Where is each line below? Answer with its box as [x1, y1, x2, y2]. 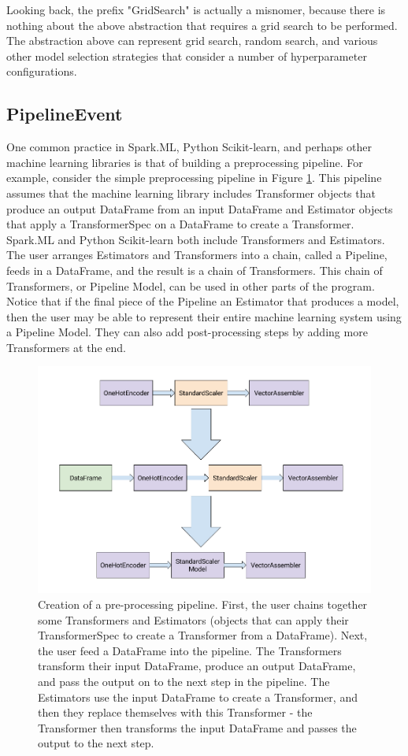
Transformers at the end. [6, 339, 126, 355]
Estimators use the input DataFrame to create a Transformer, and [38, 688, 358, 705]
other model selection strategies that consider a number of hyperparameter [6, 47, 367, 64]
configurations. [6, 63, 77, 80]
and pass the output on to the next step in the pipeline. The [38, 673, 330, 690]
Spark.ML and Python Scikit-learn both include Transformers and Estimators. [6, 231, 385, 247]
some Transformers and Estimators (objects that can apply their [38, 611, 349, 628]
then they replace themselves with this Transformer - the [38, 704, 313, 721]
